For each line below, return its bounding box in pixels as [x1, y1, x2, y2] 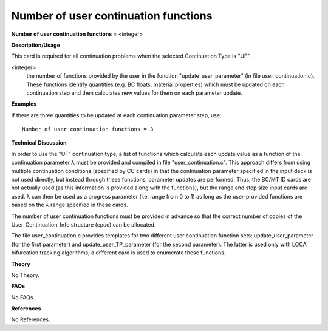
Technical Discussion [11, 139, 67, 146]
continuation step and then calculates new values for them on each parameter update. [26, 89, 242, 97]
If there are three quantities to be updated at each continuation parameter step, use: [11, 111, 222, 118]
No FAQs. [11, 293, 35, 301]
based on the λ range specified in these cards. [11, 201, 129, 209]
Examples [11, 100, 37, 107]
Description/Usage [11, 41, 60, 49]
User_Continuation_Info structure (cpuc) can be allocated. [11, 220, 156, 228]
